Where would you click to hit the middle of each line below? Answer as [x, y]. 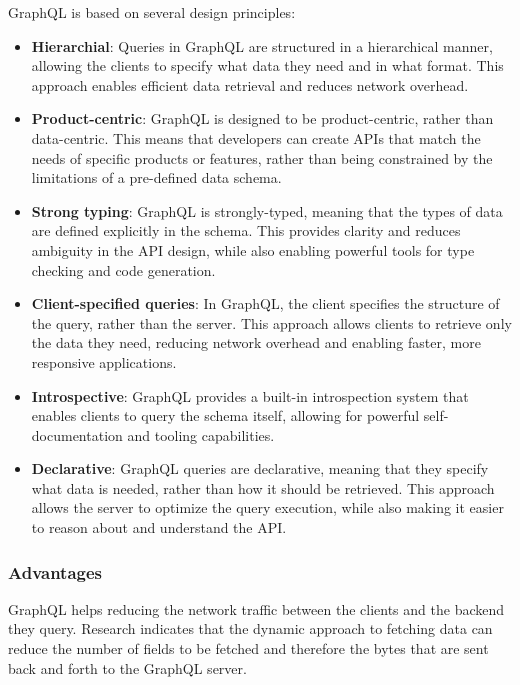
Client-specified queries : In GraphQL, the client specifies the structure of [265, 303]
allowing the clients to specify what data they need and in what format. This [267, 65]
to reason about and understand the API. [159, 527]
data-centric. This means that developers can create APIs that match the [256, 137]
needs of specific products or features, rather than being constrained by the [262, 157]
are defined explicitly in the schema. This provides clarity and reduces [246, 230]
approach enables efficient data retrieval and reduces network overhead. [250, 84]
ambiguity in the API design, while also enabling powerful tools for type [253, 249]
